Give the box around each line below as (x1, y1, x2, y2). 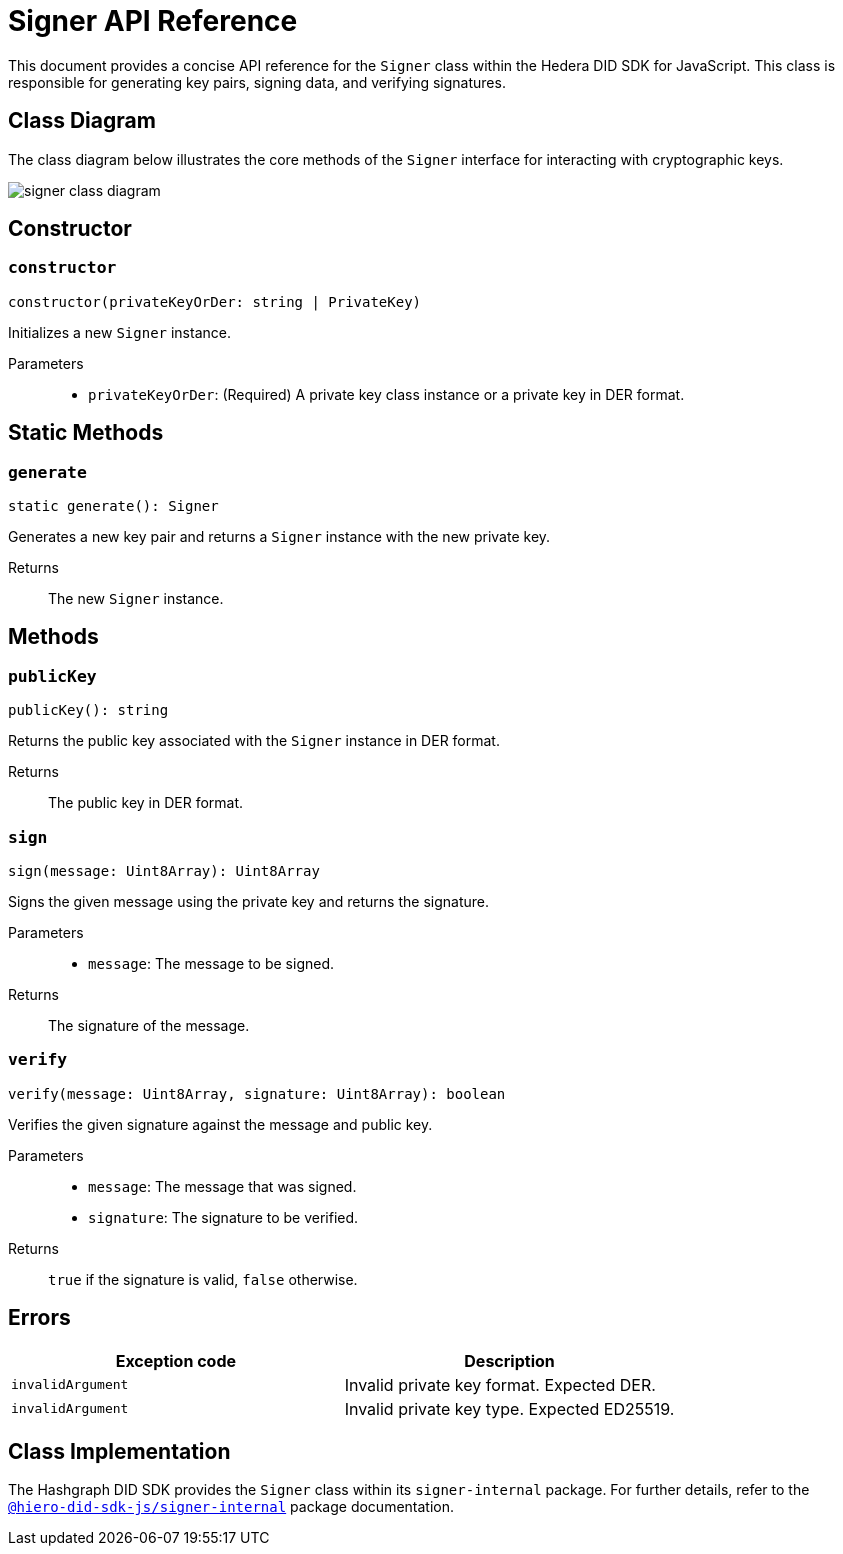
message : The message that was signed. (88, 1177, 357, 1195)
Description (464, 1350, 555, 1371)
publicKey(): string (8, 702, 169, 719)
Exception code (115, 1350, 236, 1371)
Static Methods (8, 420, 164, 446)
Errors (8, 1305, 71, 1331)
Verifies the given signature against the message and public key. (8, 1115, 433, 1133)
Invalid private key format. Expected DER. (344, 1374, 656, 1395)
